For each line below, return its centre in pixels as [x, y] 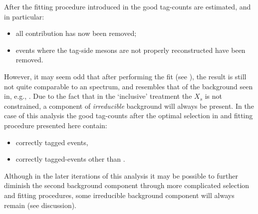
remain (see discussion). [40, 205]
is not [213, 96]
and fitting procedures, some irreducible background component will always [119, 195]
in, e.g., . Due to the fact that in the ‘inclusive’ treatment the [98, 96]
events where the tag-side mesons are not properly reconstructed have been [130, 50]
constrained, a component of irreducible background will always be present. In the [129, 106]
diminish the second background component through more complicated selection [127, 185]
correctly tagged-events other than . [70, 159]
